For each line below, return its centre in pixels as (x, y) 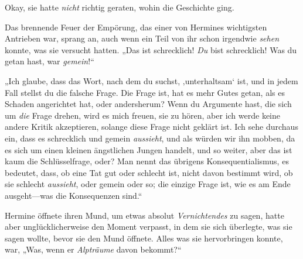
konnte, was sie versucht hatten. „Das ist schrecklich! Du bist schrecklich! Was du (151, 49)
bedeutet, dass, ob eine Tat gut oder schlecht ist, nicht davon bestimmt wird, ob (149, 172)
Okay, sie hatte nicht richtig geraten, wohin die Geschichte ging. (120, 7)
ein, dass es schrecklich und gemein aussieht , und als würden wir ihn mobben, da (150, 138)
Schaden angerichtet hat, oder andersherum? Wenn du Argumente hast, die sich (148, 104)
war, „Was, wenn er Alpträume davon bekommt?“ (93, 249)
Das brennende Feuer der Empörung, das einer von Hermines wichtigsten (136, 27)
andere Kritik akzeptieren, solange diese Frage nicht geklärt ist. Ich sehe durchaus (151, 127)
